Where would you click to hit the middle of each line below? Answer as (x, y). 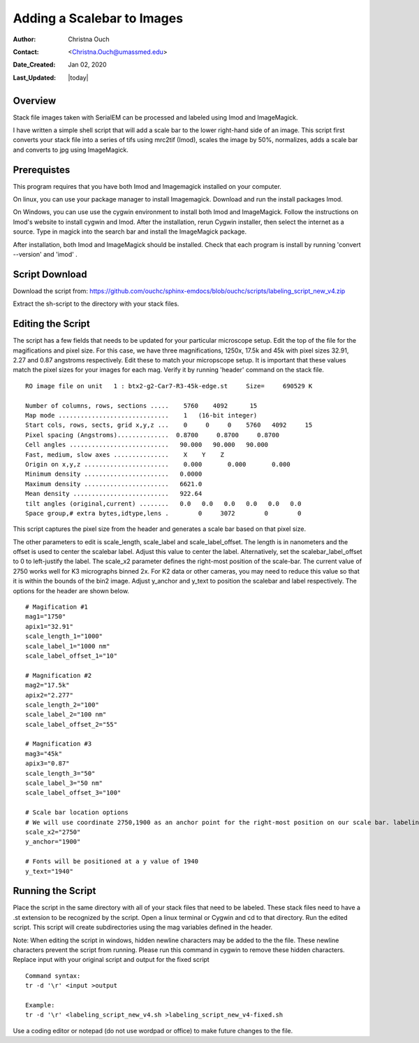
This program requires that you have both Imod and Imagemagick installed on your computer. (147, 186)
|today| (78, 78)
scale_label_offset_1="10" (72, 655)
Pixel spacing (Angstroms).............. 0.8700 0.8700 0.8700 (152, 435)
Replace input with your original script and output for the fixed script (111, 960)
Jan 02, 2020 (88, 65)
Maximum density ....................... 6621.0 (114, 484)
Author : (24, 39)
